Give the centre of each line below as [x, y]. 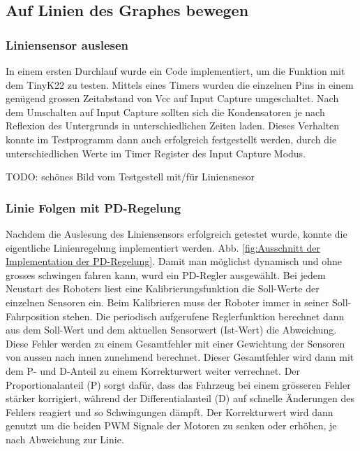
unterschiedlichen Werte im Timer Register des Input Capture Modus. [156, 153]
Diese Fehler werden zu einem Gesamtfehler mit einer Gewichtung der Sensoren [175, 343]
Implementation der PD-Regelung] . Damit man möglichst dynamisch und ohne [174, 261]
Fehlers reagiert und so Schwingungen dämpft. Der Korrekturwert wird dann [170, 411]
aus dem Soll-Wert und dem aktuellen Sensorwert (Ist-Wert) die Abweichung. [171, 330]
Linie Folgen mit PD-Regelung [93, 207]
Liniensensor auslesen [67, 44]
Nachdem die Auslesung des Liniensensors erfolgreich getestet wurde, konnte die [177, 233]
